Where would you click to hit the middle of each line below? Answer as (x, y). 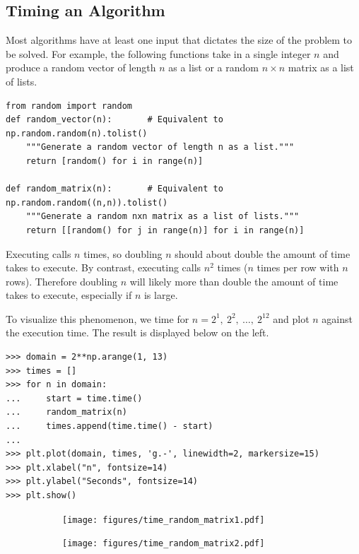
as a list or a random (213, 67)
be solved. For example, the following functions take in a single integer (158, 53)
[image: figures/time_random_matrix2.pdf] (164, 544)
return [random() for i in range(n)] (114, 161)
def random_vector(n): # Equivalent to (114, 120)
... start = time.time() (74, 398)
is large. (161, 295)
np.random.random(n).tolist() (77, 133)
